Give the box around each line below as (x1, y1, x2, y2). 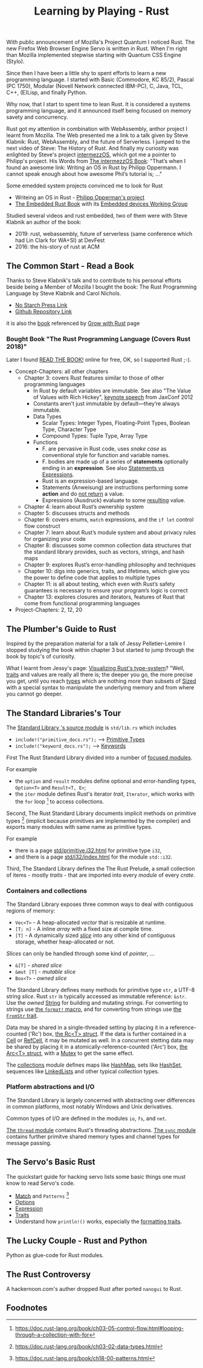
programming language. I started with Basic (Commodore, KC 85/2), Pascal (6, 76, 195, 83)
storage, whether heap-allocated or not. (14, 938, 115, 945)
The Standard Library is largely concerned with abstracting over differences (6, 1096, 195, 1104)
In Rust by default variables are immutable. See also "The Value (33, 387, 192, 395)
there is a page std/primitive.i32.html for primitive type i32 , (14, 847, 162, 854)
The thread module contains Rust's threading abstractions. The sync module (6, 1126, 196, 1133)
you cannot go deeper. (6, 690, 63, 698)
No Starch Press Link (14, 301, 68, 309)
